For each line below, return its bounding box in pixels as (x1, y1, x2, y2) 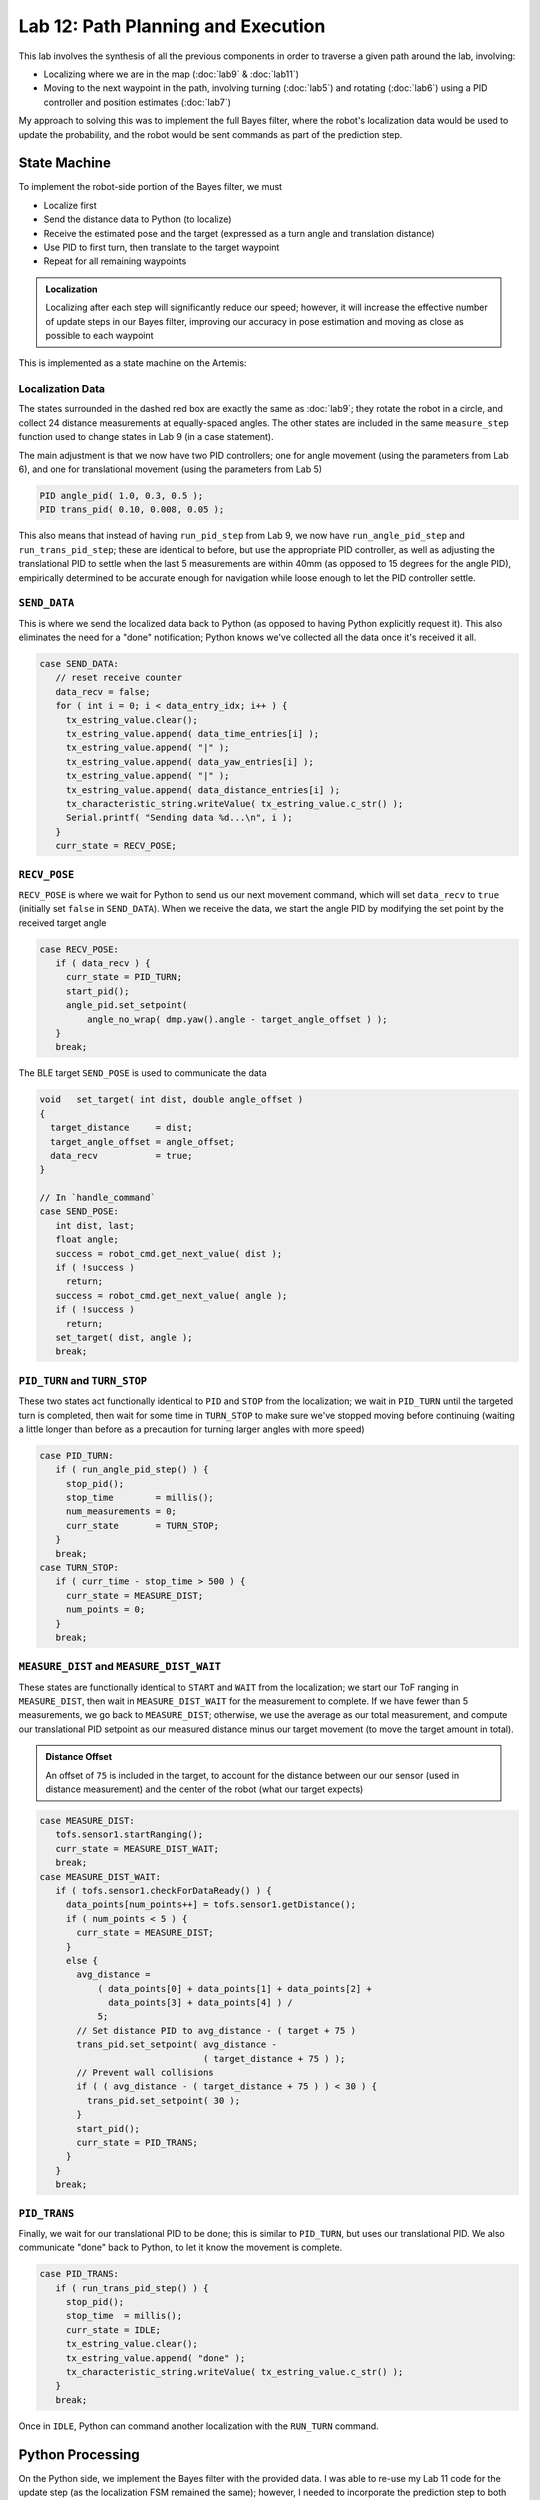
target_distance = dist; (50, 1122, 194, 1134)
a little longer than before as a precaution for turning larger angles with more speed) (18, 1423, 365, 1435)
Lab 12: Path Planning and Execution (18, 15, 326, 37)
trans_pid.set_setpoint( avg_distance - (76, 2039, 277, 2050)
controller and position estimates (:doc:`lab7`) (43, 96, 232, 108)
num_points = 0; (65, 1604, 146, 1615)
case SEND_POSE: (39, 1206, 120, 1217)
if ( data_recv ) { (55, 958, 151, 969)
